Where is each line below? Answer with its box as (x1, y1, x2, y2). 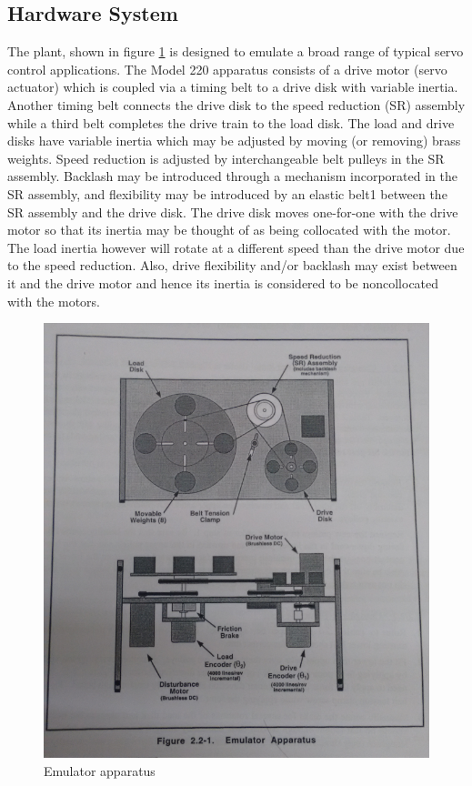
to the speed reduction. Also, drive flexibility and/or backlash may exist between (7, 256, 457, 275)
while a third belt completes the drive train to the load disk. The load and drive (7, 113, 455, 132)
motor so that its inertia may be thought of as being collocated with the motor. (7, 220, 451, 239)
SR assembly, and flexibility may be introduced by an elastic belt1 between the (7, 184, 447, 203)
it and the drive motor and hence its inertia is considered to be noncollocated (7, 273, 439, 292)
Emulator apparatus (44, 761, 156, 780)
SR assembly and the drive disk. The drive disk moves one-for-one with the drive (7, 202, 458, 221)
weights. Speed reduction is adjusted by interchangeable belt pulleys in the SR (7, 148, 445, 167)
